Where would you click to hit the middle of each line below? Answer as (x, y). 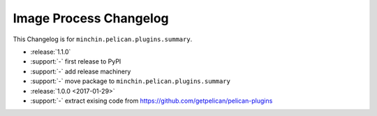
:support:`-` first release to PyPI (76, 61)
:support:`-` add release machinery (81, 71)
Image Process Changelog (91, 18)
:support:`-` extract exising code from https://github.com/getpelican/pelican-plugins (151, 101)
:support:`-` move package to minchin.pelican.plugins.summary (130, 81)
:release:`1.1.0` (51, 52)
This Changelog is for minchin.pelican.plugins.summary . (103, 39)
